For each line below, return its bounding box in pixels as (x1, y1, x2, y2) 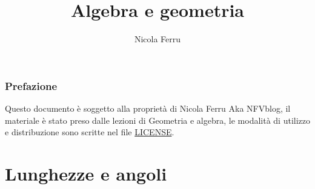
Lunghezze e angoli (5, 161, 167, 185)
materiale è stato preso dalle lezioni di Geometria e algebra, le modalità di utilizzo (5, 114, 310, 126)
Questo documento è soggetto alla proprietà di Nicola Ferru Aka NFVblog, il (5, 102, 291, 115)
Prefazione (5, 78, 58, 93)
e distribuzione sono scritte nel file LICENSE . (5, 126, 174, 138)
